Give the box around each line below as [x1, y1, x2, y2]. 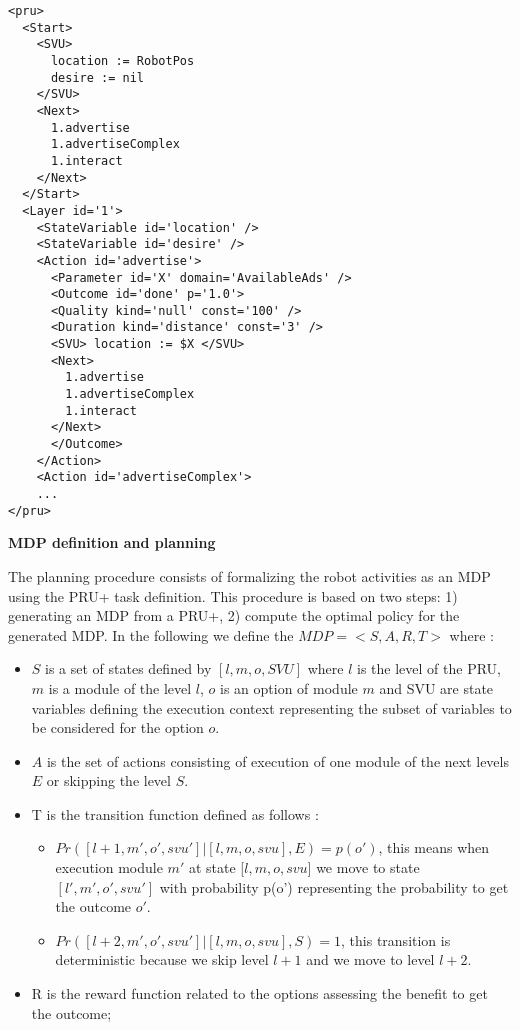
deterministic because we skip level [55, 949, 269, 970]
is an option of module [220, 677, 358, 698]
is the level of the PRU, [357, 658, 501, 679]
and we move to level [306, 949, 435, 970]
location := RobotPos [50, 53, 195, 68]
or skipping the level [46, 770, 171, 791]
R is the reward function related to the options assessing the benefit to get [31, 983, 488, 1004]
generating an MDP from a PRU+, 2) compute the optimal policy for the [8, 605, 460, 626]
